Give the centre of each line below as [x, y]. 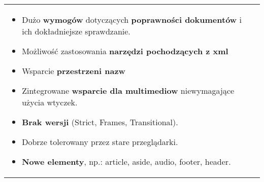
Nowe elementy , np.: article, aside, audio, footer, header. [126, 161]
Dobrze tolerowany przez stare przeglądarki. [100, 142]
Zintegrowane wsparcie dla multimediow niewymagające [128, 90]
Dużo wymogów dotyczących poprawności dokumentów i [132, 20]
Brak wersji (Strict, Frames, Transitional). [100, 122]
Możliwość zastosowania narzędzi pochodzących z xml [125, 51]
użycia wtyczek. [50, 102]
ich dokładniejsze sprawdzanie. [76, 31]
